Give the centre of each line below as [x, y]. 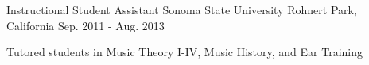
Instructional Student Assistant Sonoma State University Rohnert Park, [182, 10]
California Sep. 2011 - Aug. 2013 [85, 25]
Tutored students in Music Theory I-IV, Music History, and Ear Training [185, 52]
